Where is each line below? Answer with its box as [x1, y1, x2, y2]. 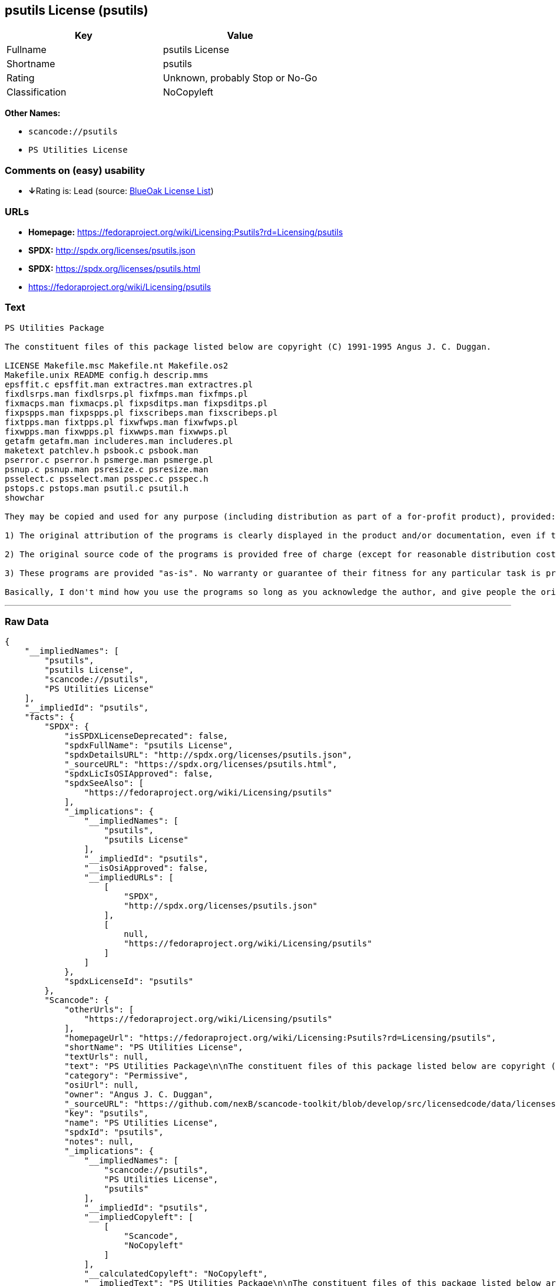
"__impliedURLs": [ [84, 873, 174, 883]
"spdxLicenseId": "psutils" [64, 976, 194, 986]
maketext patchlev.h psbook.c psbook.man [5, 445, 198, 455]
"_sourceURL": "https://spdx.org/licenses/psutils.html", [64, 759, 337, 769]
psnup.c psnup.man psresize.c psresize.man [5, 464, 208, 474]
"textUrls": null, [64, 1052, 149, 1062]
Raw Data [5, 616, 49, 628]
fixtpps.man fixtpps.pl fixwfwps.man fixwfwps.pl [5, 417, 239, 427]
